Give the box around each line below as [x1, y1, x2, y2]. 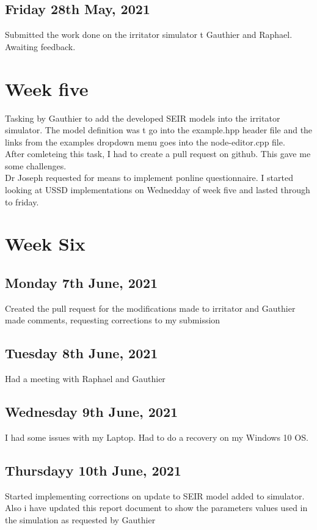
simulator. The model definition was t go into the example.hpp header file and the [5, 123, 313, 136]
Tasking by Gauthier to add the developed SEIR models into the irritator [5, 111, 280, 124]
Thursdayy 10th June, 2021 [5, 461, 181, 480]
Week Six [5, 231, 86, 256]
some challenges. [5, 159, 67, 172]
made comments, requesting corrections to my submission [5, 314, 220, 326]
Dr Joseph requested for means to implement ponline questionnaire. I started [5, 171, 293, 184]
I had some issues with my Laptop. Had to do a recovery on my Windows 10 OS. [5, 431, 308, 444]
